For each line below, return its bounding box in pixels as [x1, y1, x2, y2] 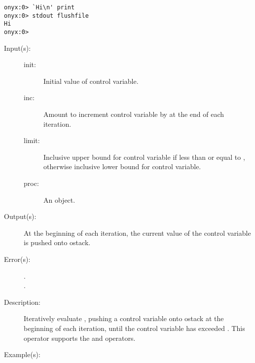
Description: [4, 296, 40, 307]
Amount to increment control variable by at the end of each [43, 109, 224, 119]
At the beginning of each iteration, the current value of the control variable [24, 227, 251, 238]
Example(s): [4, 349, 40, 360]
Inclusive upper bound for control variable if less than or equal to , [43, 151, 245, 162]
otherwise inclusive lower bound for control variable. [43, 161, 201, 172]
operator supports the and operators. [24, 332, 136, 343]
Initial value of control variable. [43, 75, 139, 86]
